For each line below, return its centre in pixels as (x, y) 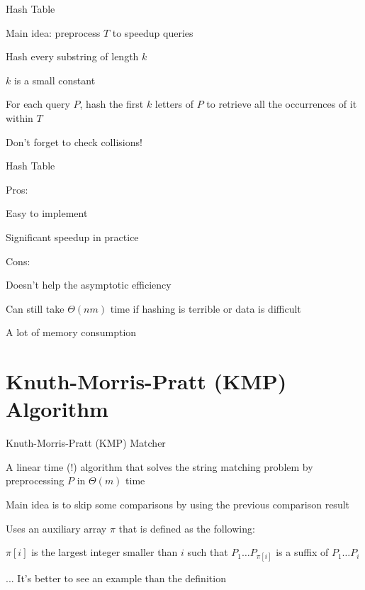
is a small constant (55, 80)
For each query (38, 104)
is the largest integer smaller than (105, 552)
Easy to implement (47, 213)
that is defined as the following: (187, 528)
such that (208, 552)
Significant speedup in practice (72, 236)
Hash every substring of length (72, 56)
